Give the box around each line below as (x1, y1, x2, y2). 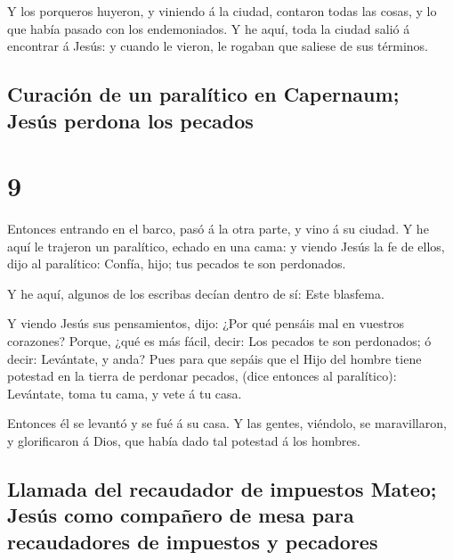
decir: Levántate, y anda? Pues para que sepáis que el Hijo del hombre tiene (7, 349, 422, 367)
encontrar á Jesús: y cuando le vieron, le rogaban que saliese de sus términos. (7, 37, 429, 55)
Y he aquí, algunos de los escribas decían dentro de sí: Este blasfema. (7, 284, 384, 302)
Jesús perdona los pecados (7, 106, 254, 134)
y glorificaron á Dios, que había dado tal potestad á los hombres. (7, 432, 360, 450)
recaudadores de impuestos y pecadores (7, 527, 378, 555)
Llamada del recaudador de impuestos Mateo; (7, 475, 437, 502)
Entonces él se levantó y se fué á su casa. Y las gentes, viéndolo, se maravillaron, (7, 414, 447, 432)
